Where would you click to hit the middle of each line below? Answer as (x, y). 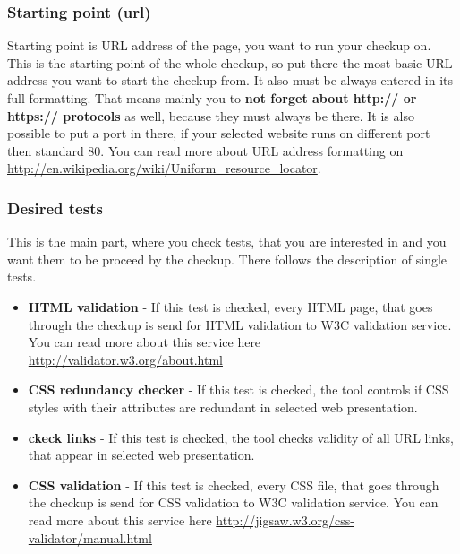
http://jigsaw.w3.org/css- (285, 519)
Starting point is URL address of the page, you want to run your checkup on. (219, 45)
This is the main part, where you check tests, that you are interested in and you (227, 242)
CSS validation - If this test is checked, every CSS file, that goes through (234, 485)
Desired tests (55, 208)
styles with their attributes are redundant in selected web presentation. (223, 407)
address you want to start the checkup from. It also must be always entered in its (230, 80)
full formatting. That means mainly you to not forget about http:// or (212, 98)
